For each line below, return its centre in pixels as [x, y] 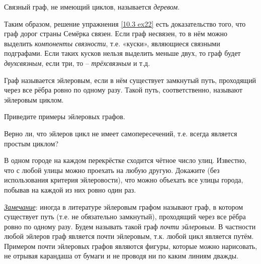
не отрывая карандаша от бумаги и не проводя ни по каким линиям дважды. [121, 256]
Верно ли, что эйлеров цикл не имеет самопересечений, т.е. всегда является [121, 133]
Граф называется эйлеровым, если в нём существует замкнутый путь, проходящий [130, 80]
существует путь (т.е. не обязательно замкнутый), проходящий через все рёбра [125, 216]
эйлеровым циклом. [34, 99]
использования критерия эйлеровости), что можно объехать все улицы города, [124, 180]
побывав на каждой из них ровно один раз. [70, 189]
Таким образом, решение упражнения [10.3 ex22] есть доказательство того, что [125, 23]
